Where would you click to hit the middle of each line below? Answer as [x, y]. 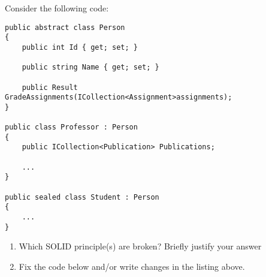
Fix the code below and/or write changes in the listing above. [132, 266]
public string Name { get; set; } [90, 67]
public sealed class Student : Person [82, 197]
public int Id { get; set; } [80, 47]
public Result [50, 87]
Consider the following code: [57, 8]
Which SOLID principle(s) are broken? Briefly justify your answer [140, 246]
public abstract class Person [65, 27]
